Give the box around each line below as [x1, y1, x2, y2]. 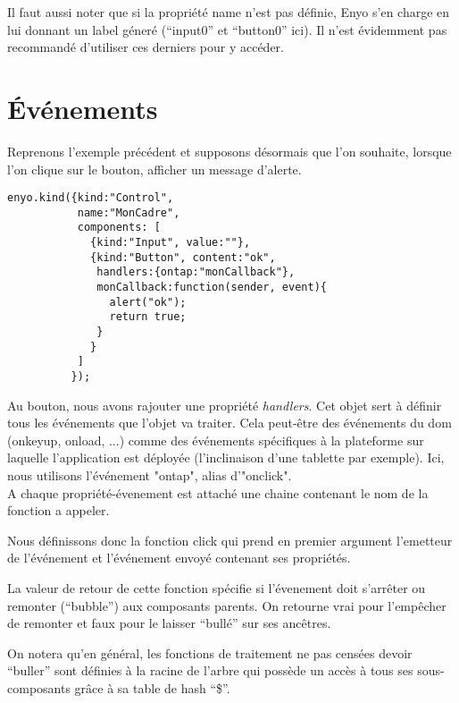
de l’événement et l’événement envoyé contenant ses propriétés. [7, 548, 351, 567]
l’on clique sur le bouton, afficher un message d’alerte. [7, 159, 302, 178]
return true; [109, 310, 187, 324]
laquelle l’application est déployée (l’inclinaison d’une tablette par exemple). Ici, [7, 448, 445, 467]
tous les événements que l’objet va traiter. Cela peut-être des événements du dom [7, 413, 452, 432]
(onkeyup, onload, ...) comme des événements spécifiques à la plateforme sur [7, 430, 424, 449]
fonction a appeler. [7, 501, 110, 520]
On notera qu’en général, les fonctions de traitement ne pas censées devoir [7, 643, 413, 662]
